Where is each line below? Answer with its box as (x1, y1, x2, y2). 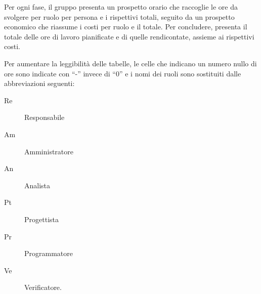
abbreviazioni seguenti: (4, 78, 75, 89)
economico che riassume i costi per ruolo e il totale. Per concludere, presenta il (4, 21, 247, 32)
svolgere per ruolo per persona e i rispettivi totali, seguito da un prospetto (4, 11, 235, 22)
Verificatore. (24, 282, 62, 292)
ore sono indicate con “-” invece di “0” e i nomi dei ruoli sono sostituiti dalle (4, 68, 241, 78)
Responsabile (24, 112, 65, 122)
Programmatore (24, 248, 73, 259)
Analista (24, 180, 51, 190)
